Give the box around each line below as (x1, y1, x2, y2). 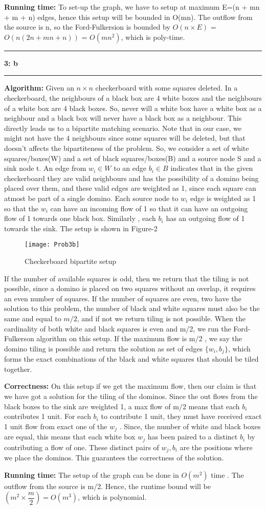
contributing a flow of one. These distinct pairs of (4, 441, 159, 452)
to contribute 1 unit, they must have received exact (101, 411, 262, 422)
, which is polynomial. (78, 492, 147, 502)
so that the (4, 203, 38, 213)
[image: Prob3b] (25, 241, 80, 249)
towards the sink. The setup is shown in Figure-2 (4, 223, 158, 233)
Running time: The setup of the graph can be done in (4, 469, 179, 480)
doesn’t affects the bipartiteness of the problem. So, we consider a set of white (4, 142, 249, 153)
